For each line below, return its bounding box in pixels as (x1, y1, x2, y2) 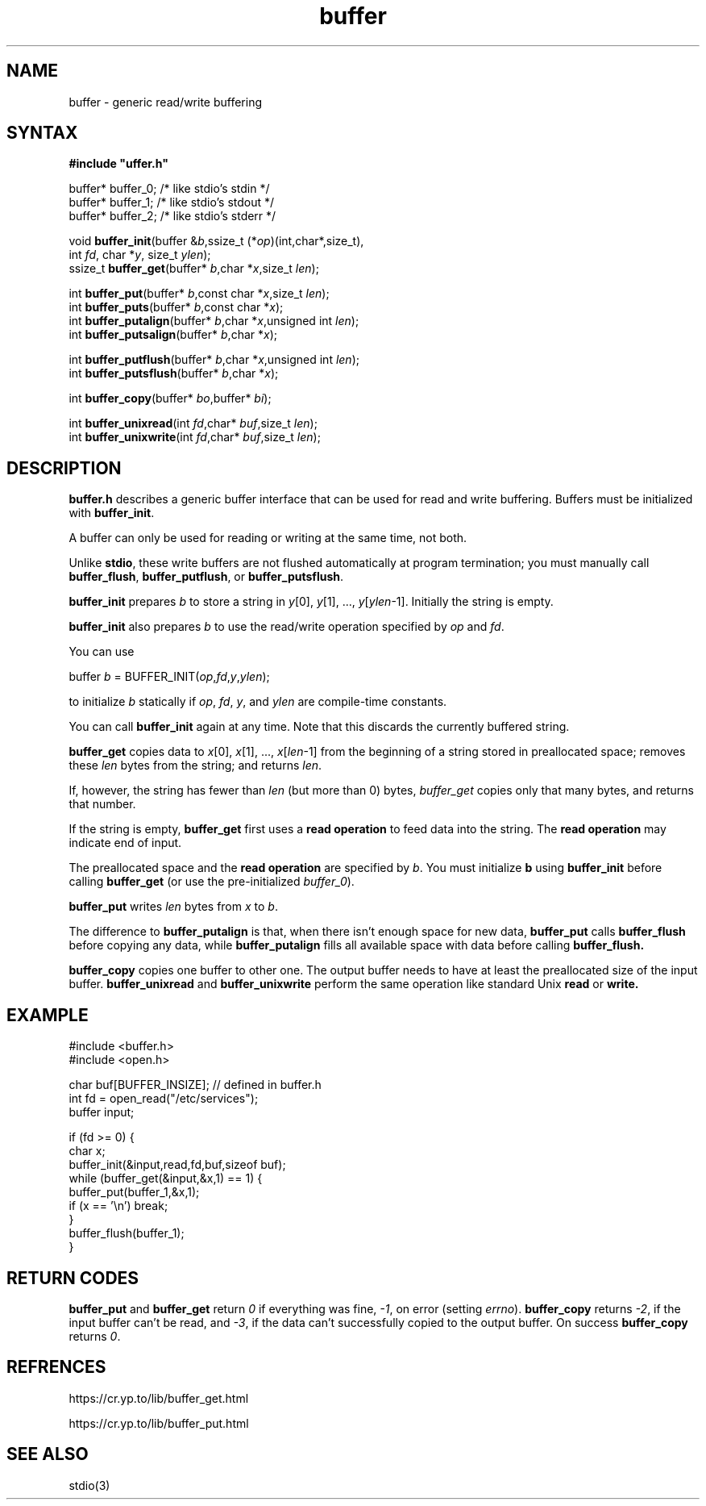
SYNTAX (6, 123, 78, 144)
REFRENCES (6, 1357, 106, 1378)
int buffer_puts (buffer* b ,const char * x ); (69, 300, 284, 315)
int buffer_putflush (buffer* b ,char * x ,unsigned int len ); (69, 353, 359, 367)
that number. (69, 797, 136, 811)
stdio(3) (69, 1478, 110, 1492)
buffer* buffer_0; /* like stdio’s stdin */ (69, 181, 270, 196)
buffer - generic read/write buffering (69, 94, 262, 109)
